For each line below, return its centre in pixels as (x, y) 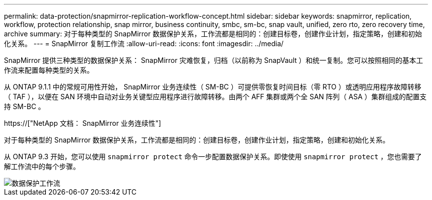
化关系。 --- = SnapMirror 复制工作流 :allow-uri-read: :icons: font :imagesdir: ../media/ (144, 43)
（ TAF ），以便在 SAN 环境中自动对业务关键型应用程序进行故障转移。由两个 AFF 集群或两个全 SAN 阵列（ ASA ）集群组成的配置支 (216, 97)
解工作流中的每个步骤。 (42, 166)
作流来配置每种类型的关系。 (49, 70)
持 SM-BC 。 (25, 106)
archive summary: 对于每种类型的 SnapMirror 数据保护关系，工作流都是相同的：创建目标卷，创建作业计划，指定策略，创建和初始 (213, 34)
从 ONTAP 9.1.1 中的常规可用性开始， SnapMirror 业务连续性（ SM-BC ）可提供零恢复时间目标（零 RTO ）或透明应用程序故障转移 (213, 87)
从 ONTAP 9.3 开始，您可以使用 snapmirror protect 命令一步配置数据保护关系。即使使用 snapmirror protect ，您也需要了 (213, 157)
